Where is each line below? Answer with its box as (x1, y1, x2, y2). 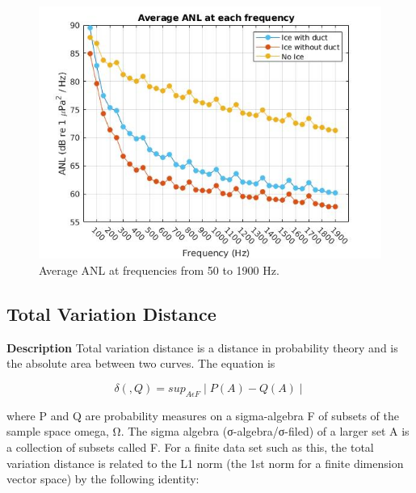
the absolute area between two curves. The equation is (6, 355, 275, 372)
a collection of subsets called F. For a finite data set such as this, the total (6, 438, 374, 455)
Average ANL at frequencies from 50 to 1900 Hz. (39, 262, 279, 278)
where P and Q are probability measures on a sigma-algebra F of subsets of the (6, 407, 399, 423)
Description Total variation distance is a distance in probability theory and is (6, 339, 398, 356)
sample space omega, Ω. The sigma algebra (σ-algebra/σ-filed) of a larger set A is (6, 423, 410, 440)
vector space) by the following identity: (6, 470, 200, 487)
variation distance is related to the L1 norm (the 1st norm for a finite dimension (6, 454, 404, 471)
